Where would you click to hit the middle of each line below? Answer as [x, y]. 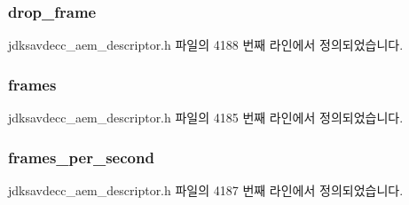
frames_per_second [81, 157]
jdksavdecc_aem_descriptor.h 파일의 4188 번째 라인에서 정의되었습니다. [206, 45]
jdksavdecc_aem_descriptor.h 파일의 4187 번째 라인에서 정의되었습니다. [206, 189]
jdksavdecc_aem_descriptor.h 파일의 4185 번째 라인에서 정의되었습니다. [206, 118]
